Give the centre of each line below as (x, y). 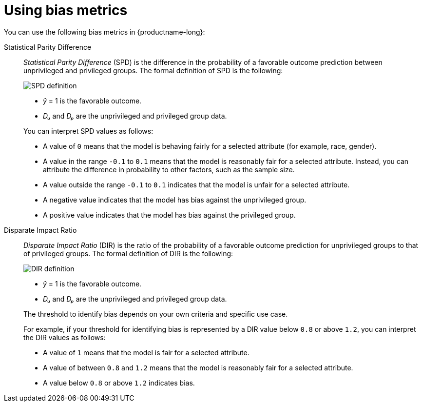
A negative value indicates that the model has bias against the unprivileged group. (175, 200)
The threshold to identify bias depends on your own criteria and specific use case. (156, 314)
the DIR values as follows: (65, 337)
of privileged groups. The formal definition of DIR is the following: (128, 253)
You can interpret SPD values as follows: (88, 131)
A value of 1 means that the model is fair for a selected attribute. (146, 352)
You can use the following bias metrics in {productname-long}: (105, 32)
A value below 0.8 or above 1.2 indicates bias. (119, 383)
